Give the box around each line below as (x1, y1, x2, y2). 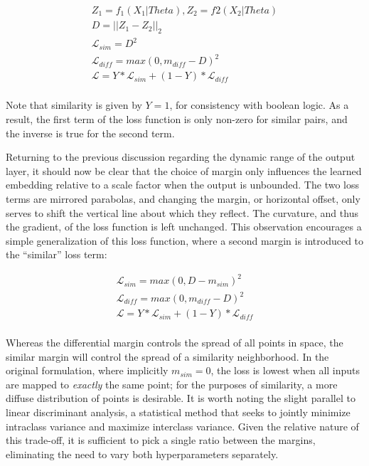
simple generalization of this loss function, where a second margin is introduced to (6, 233, 364, 248)
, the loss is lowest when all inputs (210, 363, 360, 378)
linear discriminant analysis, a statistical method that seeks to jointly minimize (6, 405, 351, 420)
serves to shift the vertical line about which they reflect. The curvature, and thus (6, 205, 358, 220)
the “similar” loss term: (6, 247, 107, 262)
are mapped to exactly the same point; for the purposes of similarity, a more (6, 376, 338, 391)
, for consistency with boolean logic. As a (169, 97, 349, 112)
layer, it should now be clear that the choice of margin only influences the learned (6, 163, 362, 178)
